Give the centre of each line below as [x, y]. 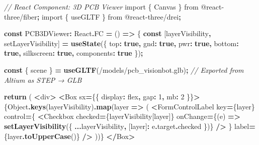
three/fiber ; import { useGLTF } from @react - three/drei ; [93, 16]
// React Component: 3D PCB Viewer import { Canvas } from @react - [114, 7]
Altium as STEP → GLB [43, 80]
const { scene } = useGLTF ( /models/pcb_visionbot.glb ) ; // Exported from [124, 69]
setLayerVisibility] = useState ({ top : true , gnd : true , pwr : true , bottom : [121, 43]
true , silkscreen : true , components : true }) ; [74, 53]
